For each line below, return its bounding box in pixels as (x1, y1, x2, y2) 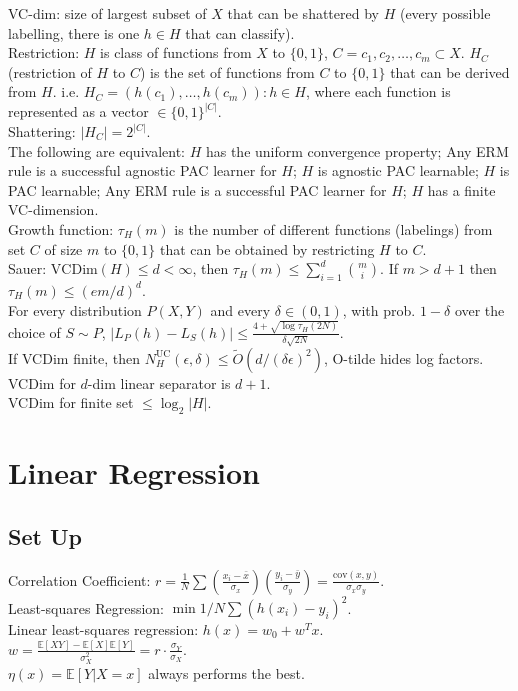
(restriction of (8, 61, 92, 82)
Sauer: (8, 258, 47, 279)
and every (210, 299, 271, 320)
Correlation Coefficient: (8, 569, 151, 590)
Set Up (8, 520, 82, 551)
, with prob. (342, 299, 416, 320)
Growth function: (8, 218, 114, 239)
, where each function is (305, 81, 451, 102)
